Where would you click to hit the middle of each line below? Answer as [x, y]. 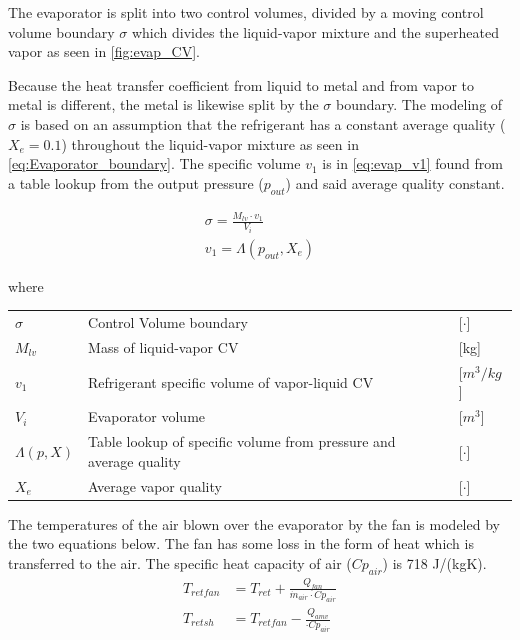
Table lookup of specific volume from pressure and [242, 441]
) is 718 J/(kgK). [434, 562]
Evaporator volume [147, 416]
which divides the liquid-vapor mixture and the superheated [315, 31]
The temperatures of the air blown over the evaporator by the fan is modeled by [254, 523]
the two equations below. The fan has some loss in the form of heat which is [241, 543]
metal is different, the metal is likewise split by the [163, 104]
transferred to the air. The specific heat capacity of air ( [180, 562]
